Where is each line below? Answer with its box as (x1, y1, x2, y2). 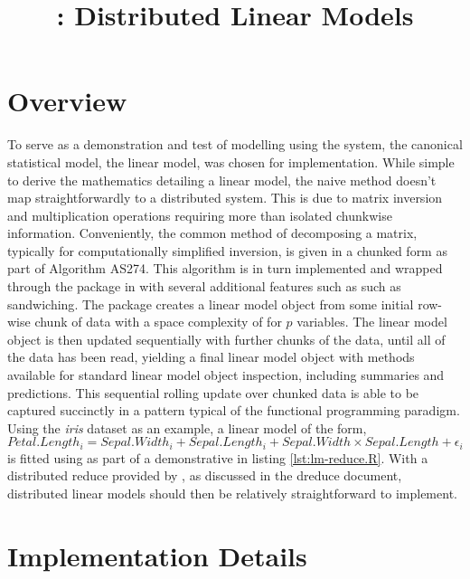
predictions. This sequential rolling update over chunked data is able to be (7, 383, 419, 402)
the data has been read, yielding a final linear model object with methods (7, 347, 415, 366)
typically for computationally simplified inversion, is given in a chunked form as (7, 241, 447, 260)
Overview (7, 82, 127, 119)
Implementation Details (7, 536, 307, 574)
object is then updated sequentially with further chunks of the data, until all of (7, 329, 446, 348)
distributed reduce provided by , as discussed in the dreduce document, (7, 466, 402, 485)
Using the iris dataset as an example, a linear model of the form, (7, 418, 367, 437)
